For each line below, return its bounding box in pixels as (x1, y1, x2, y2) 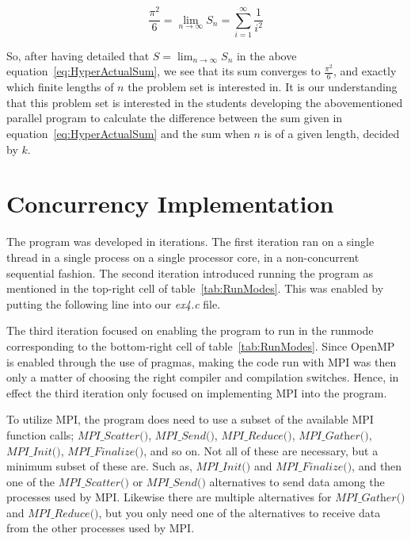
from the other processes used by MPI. (6, 520, 195, 536)
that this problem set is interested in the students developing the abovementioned (6, 94, 403, 110)
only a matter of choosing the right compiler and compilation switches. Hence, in (6, 369, 399, 386)
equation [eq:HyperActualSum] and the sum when (6, 125, 250, 142)
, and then (352, 458, 402, 474)
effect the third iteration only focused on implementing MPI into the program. (6, 384, 387, 401)
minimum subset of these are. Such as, (6, 458, 192, 474)
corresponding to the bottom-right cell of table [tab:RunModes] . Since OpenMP (6, 337, 395, 354)
